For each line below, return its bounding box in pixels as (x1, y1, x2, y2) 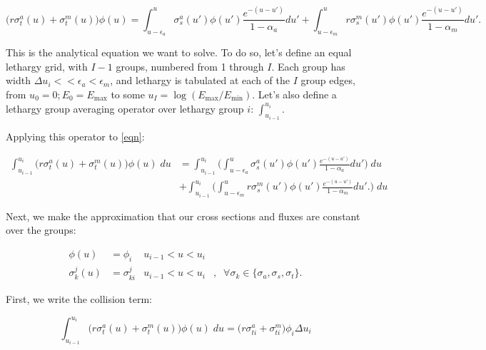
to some (111, 86, 145, 101)
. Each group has (271, 58, 345, 73)
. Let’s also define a (252, 86, 337, 101)
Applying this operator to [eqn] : (6, 128, 145, 143)
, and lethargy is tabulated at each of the (110, 73, 290, 88)
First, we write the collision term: (6, 291, 153, 306)
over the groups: (6, 222, 76, 237)
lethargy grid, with (6, 58, 88, 73)
